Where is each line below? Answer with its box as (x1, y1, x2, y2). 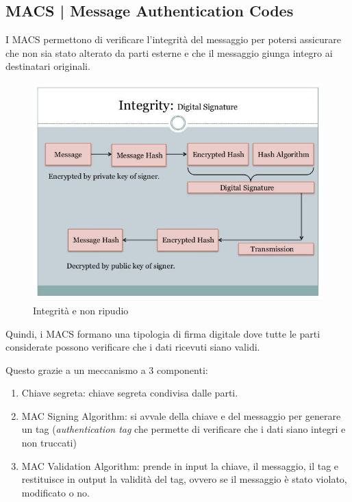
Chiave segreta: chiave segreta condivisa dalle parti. (21, 386, 238, 400)
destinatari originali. (5, 59, 90, 73)
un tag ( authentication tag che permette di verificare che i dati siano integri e (21, 422, 346, 436)
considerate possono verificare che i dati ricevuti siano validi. (5, 340, 260, 354)
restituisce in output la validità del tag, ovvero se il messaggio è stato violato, (21, 472, 347, 486)
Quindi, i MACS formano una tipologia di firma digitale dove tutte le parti (5, 326, 320, 340)
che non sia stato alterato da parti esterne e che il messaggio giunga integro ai (5, 45, 333, 60)
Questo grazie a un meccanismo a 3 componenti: (5, 362, 208, 377)
